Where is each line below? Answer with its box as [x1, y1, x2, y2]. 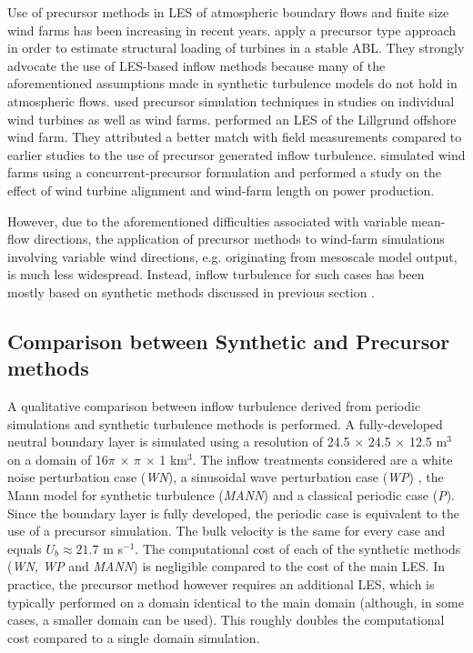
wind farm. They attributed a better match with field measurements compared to [7, 127, 462, 146]
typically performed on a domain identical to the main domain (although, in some [7, 592, 464, 611]
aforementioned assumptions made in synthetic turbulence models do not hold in [7, 74, 458, 93]
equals [7, 538, 42, 558]
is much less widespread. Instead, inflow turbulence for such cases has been [7, 265, 425, 284]
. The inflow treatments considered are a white [192, 449, 453, 468]
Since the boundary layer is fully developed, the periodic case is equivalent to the [7, 503, 459, 522]
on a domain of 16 [7, 449, 108, 468]
